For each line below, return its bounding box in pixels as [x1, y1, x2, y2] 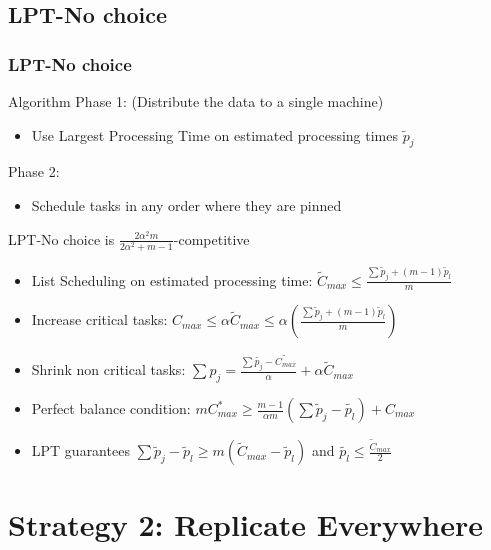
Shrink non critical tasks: [31, 359, 186, 380]
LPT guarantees [31, 440, 130, 461]
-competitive [173, 228, 250, 249]
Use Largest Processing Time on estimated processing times [31, 124, 399, 145]
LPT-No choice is [8, 228, 115, 249]
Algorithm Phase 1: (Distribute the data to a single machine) [8, 91, 384, 111]
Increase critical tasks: [31, 309, 168, 330]
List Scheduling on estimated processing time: [31, 269, 313, 290]
